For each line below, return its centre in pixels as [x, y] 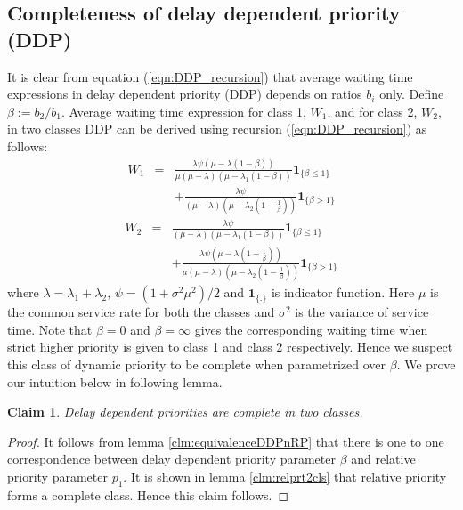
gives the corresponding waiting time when [311, 329]
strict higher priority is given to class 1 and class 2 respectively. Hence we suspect [230, 347]
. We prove [426, 364]
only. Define [412, 94]
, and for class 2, [372, 111]
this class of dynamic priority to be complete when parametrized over [197, 364]
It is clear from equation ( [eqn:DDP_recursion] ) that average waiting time [210, 76]
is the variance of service [362, 312]
